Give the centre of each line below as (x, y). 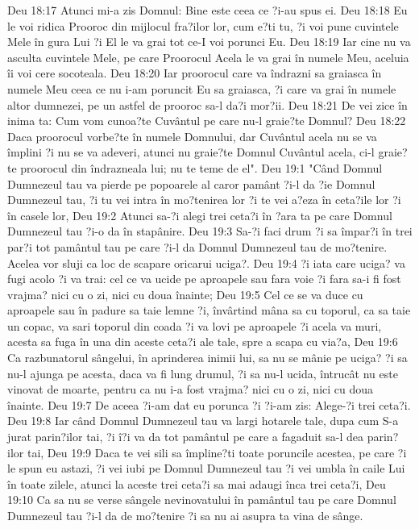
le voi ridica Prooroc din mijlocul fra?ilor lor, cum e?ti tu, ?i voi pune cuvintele (203, 25)
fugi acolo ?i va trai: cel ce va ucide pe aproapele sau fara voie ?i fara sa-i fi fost (204, 279)
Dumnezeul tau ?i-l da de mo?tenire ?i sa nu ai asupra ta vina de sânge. (185, 515)
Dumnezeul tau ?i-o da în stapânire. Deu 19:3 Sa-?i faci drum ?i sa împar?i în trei (210, 231)
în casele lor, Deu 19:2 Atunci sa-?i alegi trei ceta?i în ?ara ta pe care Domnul (200, 215)
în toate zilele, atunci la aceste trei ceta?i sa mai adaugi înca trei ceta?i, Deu (197, 483)
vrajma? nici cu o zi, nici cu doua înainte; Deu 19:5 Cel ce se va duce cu (185, 294)
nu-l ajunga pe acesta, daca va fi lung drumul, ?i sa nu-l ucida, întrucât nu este (203, 373)
